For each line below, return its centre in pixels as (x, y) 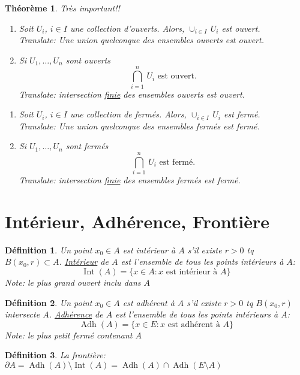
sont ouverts (88, 60)
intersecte (22, 314)
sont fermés (87, 146)
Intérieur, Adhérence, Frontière (137, 221)
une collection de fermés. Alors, (128, 114)
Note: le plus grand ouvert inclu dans (73, 282)
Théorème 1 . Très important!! (62, 8)
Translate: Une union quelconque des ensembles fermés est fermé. (139, 125)
